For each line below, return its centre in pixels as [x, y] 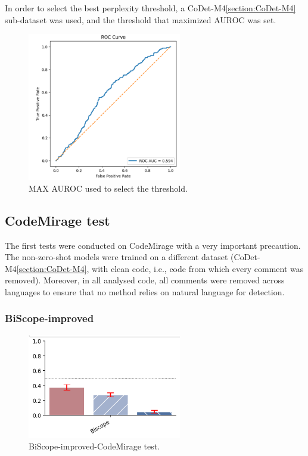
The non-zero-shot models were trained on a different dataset [116, 257]
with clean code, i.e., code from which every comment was [198, 268]
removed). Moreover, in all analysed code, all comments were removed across [145, 280]
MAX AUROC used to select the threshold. [108, 188]
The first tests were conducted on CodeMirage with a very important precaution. [153, 245]
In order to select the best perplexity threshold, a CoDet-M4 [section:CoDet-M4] [150, 8]
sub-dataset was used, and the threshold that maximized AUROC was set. [141, 19]
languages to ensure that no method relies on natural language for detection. [145, 291]
